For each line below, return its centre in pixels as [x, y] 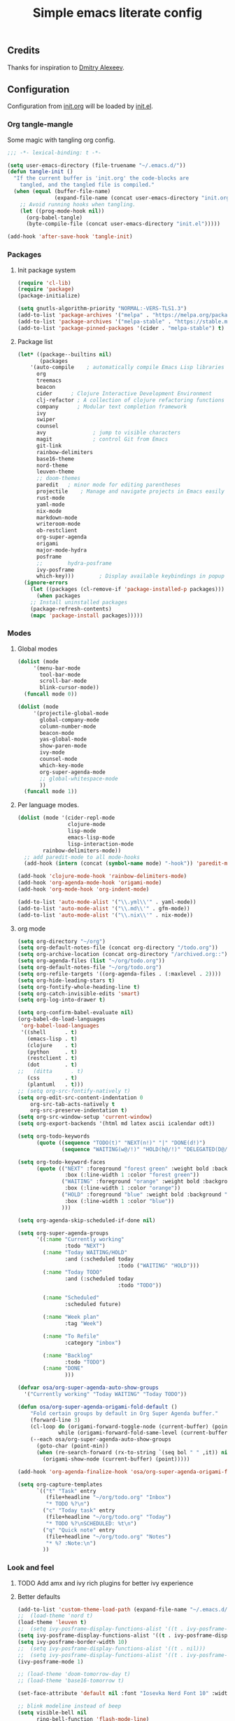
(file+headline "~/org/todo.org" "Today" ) [108, 1517]
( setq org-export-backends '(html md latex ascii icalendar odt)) [116, 1124]
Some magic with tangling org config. [61, 140]
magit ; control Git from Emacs [102, 439]
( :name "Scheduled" [71, 1298]
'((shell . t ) [49, 1032]
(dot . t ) [52, 1065]
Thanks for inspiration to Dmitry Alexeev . [66, 67]
